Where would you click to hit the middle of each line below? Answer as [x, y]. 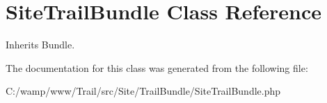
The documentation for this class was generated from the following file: [157, 67]
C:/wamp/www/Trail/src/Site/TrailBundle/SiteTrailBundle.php [143, 91]
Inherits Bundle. [40, 45]
